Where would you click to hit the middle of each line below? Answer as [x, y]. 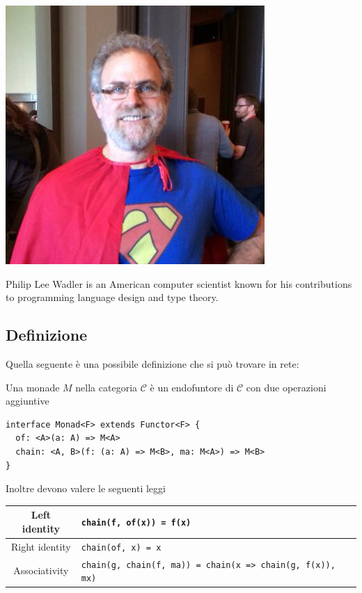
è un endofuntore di [192, 387]
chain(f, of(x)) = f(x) [136, 523]
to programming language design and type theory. [112, 297]
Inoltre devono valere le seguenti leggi [86, 488]
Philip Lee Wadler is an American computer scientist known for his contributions [179, 283]
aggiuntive [27, 401]
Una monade [33, 387]
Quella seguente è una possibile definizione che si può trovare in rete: [152, 363]
